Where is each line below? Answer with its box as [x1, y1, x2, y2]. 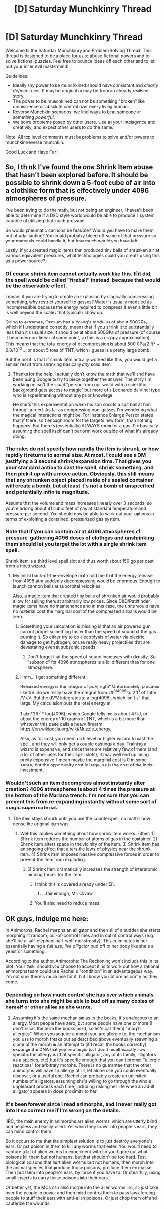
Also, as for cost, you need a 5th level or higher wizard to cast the [20, 736, 154, 742]
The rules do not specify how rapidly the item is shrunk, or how [5, 445, 159, 452]
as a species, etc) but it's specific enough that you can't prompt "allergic [12, 1057, 160, 1063]
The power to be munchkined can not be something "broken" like [12, 98, 145, 104]
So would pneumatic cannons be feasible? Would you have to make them [5, 227, 154, 233]
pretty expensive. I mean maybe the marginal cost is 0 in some [20, 757, 147, 763]
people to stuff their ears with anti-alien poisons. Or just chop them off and [5, 1195, 157, 1201]
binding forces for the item [27, 871, 82, 877]
